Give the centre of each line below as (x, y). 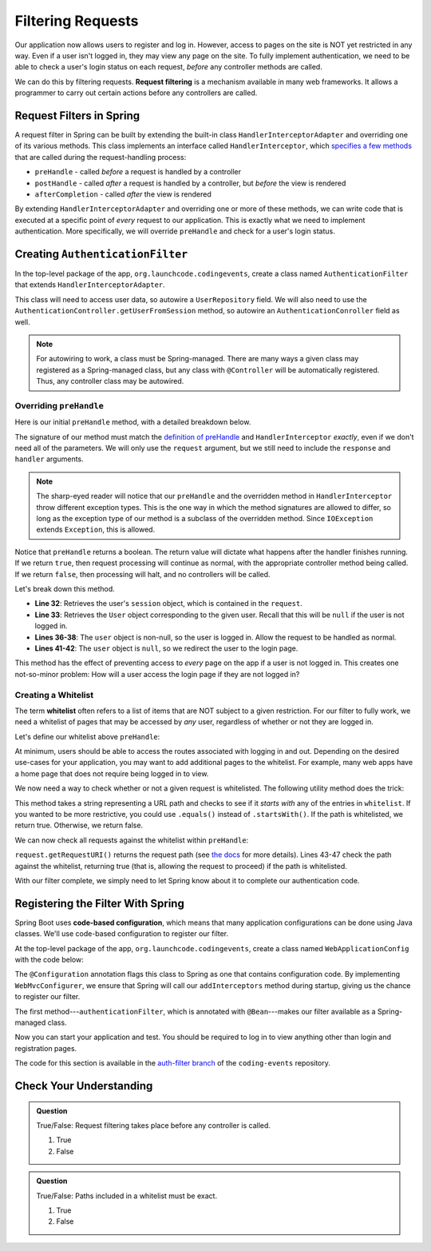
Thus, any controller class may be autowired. (110, 381)
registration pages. (46, 1048)
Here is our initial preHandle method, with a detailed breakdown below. (133, 422)
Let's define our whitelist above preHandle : (87, 736)
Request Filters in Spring (77, 116)
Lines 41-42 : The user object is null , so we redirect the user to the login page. (166, 648)
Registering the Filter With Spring (100, 903)
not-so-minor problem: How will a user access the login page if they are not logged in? (157, 674)
